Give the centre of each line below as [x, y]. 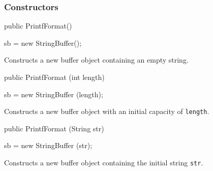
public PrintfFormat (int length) [54, 77]
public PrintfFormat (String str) [54, 128]
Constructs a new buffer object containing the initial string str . [104, 163]
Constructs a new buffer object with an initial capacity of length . [107, 111]
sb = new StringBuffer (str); [48, 145]
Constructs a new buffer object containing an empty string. [96, 60]
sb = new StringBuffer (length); [54, 94]
